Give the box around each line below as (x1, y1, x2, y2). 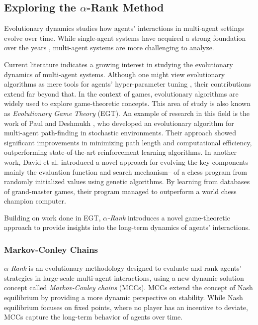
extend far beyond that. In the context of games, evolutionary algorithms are (4, 88, 239, 99)
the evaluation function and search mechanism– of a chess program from (27, 166, 247, 177)
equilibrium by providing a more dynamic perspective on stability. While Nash (4, 292, 243, 303)
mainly (4, 166, 25, 177)
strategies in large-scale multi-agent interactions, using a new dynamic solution (4, 272, 244, 283)
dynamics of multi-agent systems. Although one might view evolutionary (4, 69, 225, 79)
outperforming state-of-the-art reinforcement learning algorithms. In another (4, 147, 237, 157)
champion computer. (4, 196, 66, 206)
